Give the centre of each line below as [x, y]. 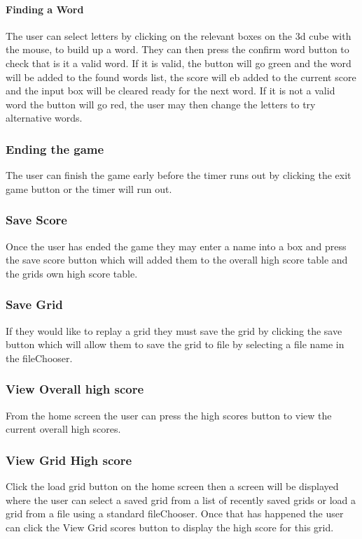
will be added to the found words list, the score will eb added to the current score [181, 77]
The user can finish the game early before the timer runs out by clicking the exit [179, 175]
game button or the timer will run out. [89, 188]
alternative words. [44, 118]
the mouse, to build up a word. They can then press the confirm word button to [177, 49]
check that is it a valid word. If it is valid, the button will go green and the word [179, 63]
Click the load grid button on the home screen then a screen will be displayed [172, 486]
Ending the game [55, 149]
